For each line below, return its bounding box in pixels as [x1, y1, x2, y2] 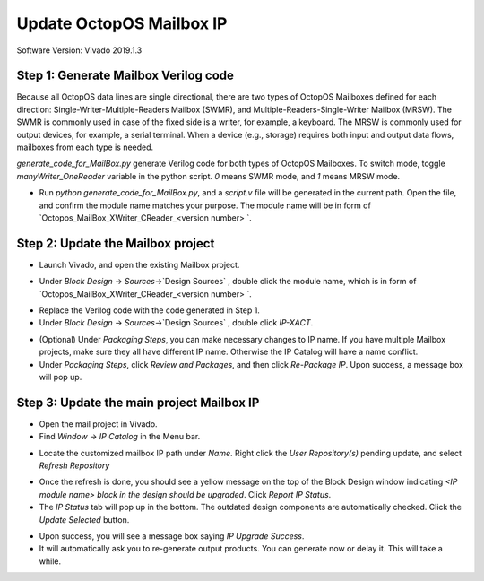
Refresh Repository [39, 460, 110, 471]
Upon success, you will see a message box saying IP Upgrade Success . [39, 531, 305, 542]
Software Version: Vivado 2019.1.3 [16, 45, 143, 56]
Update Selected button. [39, 514, 130, 525]
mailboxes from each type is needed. [16, 142, 154, 152]
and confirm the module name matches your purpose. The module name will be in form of [39, 200, 371, 211]
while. [39, 556, 62, 567]
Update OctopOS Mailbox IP [16, 13, 228, 33]
